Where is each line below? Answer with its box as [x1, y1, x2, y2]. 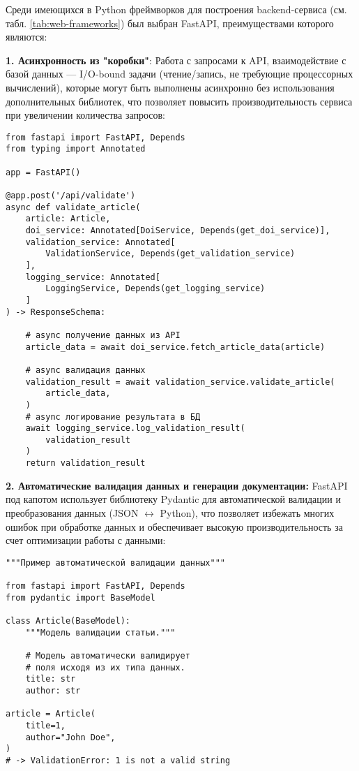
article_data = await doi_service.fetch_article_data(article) [25, 342, 326, 352]
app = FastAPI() [6, 167, 81, 177]
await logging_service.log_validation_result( [25, 423, 245, 434]
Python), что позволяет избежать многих [160, 505, 335, 520]
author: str [25, 685, 81, 696]
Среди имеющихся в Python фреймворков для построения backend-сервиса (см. [6, 2, 347, 16]
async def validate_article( [6, 202, 141, 212]
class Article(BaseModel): [6, 616, 130, 626]
